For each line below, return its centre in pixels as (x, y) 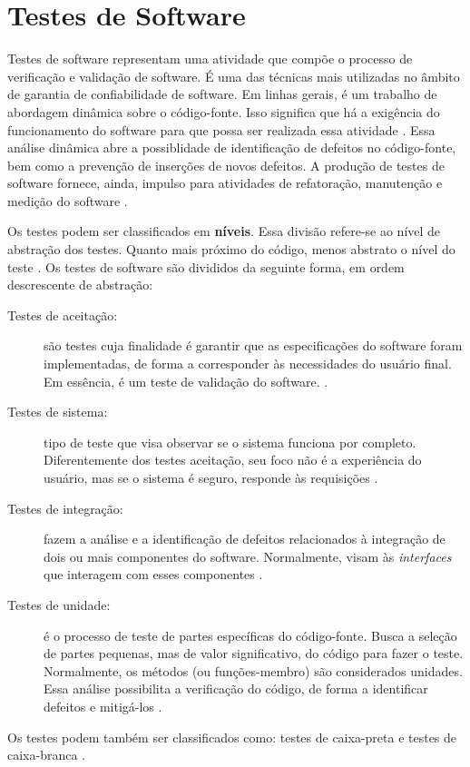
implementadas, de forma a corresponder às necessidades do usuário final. (248, 364)
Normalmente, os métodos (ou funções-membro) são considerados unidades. (253, 670)
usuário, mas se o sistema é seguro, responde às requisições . (211, 477)
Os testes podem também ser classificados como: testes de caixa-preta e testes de (232, 737)
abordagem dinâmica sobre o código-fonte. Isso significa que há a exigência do (224, 111)
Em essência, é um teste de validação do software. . (186, 381)
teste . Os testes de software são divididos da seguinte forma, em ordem (206, 266)
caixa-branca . (47, 755)
